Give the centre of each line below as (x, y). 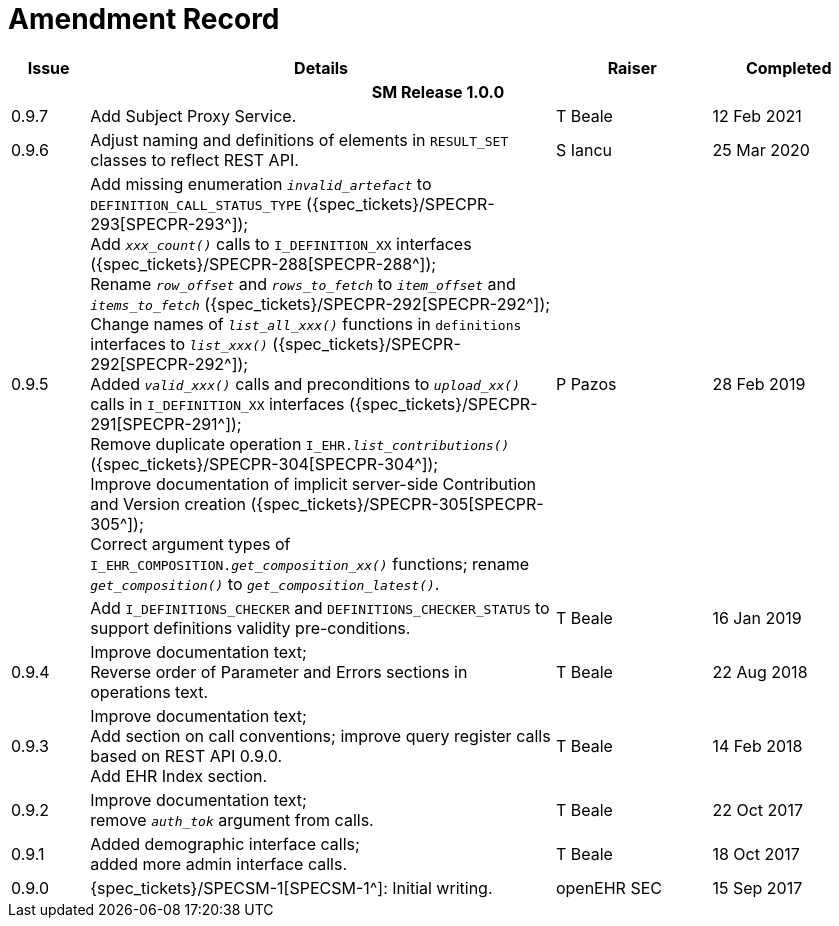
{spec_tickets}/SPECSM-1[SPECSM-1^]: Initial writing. (291, 887)
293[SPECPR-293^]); (169, 223)
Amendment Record (144, 19)
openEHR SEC (608, 887)
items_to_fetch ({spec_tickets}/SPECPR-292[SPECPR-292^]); (320, 303)
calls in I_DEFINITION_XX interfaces (217, 403)
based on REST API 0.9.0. (186, 755)
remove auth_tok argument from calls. (232, 819)
